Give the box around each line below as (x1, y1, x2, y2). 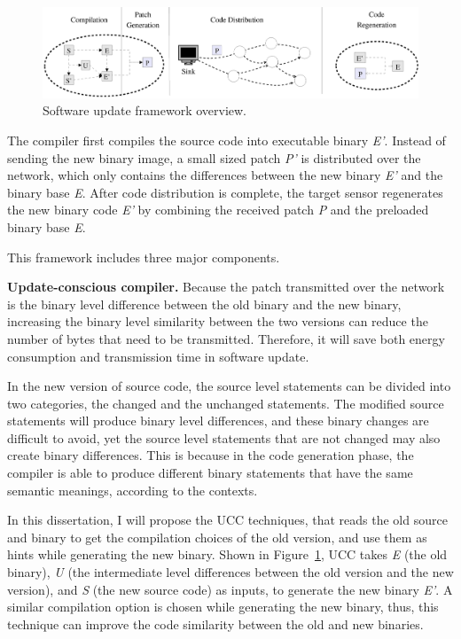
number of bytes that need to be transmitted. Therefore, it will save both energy (7, 329, 445, 347)
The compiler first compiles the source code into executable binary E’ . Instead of (7, 130, 446, 149)
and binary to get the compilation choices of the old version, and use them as (7, 527, 427, 546)
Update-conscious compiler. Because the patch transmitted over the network (7, 277, 445, 296)
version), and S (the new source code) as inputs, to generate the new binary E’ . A (7, 580, 453, 598)
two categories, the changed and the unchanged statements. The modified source (7, 394, 444, 412)
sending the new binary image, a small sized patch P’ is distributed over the (7, 148, 421, 167)
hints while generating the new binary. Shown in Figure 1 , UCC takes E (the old (7, 545, 448, 564)
